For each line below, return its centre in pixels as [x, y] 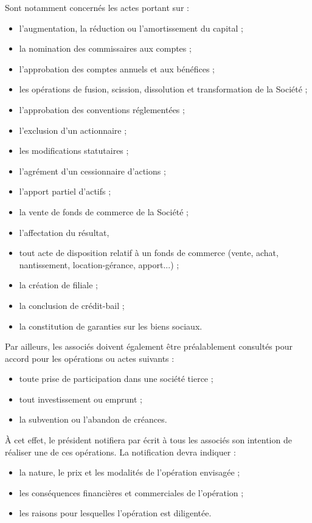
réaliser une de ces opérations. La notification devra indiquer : [120, 452]
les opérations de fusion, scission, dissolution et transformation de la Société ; [163, 89]
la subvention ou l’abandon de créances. [93, 419]
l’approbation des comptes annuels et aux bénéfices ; [117, 68]
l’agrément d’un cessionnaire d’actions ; [92, 171]
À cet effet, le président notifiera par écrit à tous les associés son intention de [148, 440]
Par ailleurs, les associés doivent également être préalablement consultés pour [149, 346]
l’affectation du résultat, [64, 232]
